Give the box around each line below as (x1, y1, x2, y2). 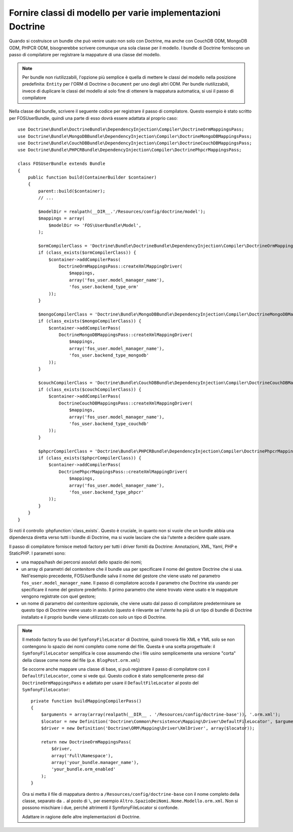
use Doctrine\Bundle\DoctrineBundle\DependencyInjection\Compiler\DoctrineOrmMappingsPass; (18, 127, 244, 132)
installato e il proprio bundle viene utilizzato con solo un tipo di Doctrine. (21, 614, 167, 620)
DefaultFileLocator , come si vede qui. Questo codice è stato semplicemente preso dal (22, 673, 204, 679)
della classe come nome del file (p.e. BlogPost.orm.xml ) (22, 657, 140, 663)
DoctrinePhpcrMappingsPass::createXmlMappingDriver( (59, 469, 188, 474)
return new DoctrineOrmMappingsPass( (41, 739, 131, 744)
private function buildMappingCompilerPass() (31, 698, 142, 704)
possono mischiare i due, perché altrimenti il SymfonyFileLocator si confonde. (22, 805, 179, 810)
